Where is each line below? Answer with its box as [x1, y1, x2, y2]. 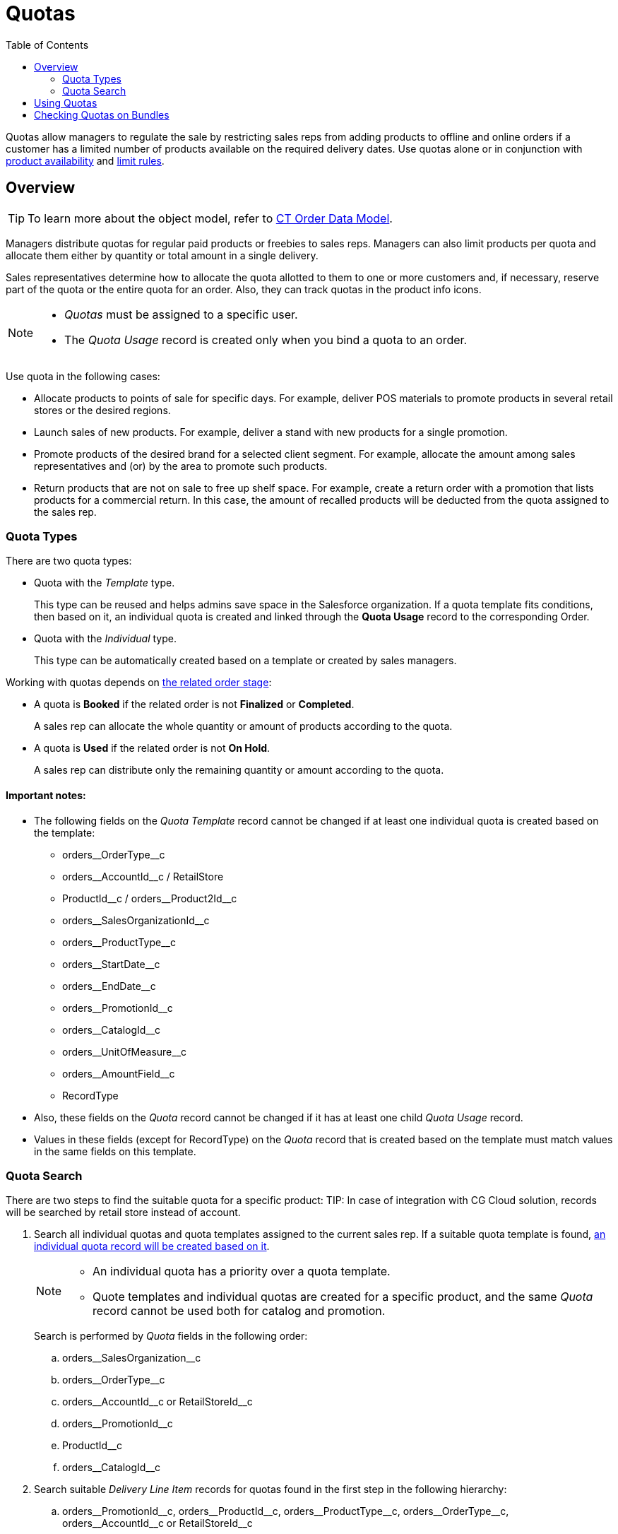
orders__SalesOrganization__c [62, 1352, 201, 1364]
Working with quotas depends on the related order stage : [6, 676, 272, 689]
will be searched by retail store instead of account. [6, 1206, 241, 1219]
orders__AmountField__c [62, 1067, 175, 1080]
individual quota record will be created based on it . [34, 1240, 270, 1253]
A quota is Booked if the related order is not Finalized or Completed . [34, 698, 355, 711]
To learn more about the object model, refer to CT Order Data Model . [28, 211, 393, 225]
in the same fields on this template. [34, 1145, 196, 1157]
